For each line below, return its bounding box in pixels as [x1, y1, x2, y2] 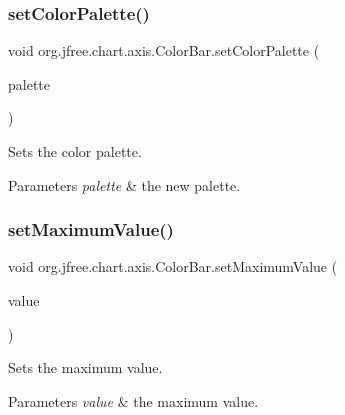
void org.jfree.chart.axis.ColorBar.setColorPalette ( [8, 40, 320, 61]
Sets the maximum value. [8, 357, 163, 378]
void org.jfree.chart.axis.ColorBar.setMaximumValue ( [8, 256, 338, 277]
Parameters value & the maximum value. [8, 390, 259, 411]
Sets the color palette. [8, 141, 142, 161]
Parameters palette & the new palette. [8, 174, 241, 195]
